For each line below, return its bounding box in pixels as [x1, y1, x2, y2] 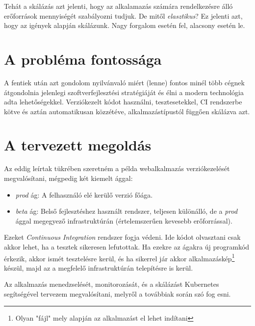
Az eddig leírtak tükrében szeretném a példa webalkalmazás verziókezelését [4, 163, 230, 174]
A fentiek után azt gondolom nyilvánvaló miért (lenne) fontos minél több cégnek [4, 77, 245, 87]
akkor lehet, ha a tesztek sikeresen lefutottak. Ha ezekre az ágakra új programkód [4, 241, 250, 251]
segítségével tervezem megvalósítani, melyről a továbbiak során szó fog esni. [4, 289, 231, 299]
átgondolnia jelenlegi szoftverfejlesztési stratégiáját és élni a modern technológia [4, 87, 244, 97]
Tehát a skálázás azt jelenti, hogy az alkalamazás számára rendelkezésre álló [4, 1, 233, 11]
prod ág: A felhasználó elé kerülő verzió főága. [15, 189, 153, 200]
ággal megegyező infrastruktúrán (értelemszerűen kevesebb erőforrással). [15, 215, 232, 226]
